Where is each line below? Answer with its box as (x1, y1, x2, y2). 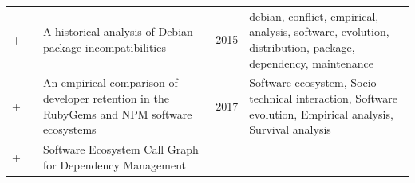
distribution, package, (249, 38, 355, 55)
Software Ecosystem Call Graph (42, 141, 199, 157)
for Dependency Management (42, 156, 187, 173)
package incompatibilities (42, 38, 166, 55)
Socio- (350, 74, 381, 91)
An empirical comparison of (42, 74, 178, 91)
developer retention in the (42, 89, 169, 106)
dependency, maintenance (249, 54, 373, 71)
